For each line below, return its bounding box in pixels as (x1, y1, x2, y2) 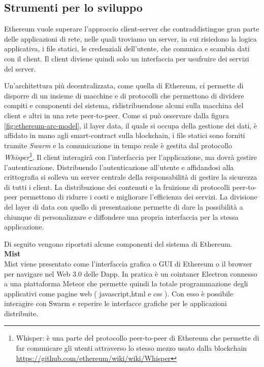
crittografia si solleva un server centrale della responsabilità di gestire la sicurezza (4, 172, 257, 182)
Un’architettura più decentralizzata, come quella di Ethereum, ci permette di (4, 80, 244, 91)
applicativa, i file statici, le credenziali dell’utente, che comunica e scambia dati (4, 43, 250, 54)
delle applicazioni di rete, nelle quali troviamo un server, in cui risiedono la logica (4, 33, 257, 44)
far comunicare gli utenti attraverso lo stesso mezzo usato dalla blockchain (16, 343, 247, 353)
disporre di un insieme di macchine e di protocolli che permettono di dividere (4, 90, 244, 101)
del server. (4, 63, 36, 74)
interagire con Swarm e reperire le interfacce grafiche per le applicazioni (4, 298, 227, 309)
